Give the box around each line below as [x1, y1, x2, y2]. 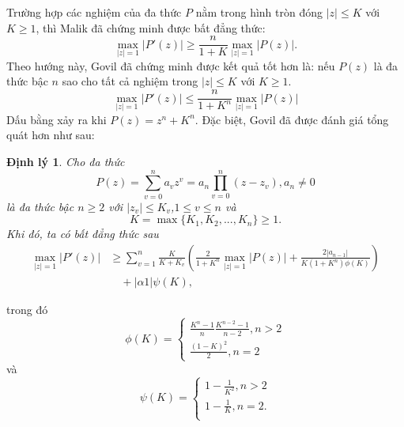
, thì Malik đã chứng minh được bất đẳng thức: [36, 19, 266, 36]
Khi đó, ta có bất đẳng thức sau [6, 225, 159, 242]
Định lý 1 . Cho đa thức [6, 153, 125, 169]
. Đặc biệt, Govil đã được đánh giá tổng [194, 111, 389, 127]
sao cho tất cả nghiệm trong [62, 73, 198, 89]
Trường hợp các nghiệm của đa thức [6, 4, 182, 20]
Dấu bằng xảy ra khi [6, 111, 107, 127]
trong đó [6, 300, 48, 317]
